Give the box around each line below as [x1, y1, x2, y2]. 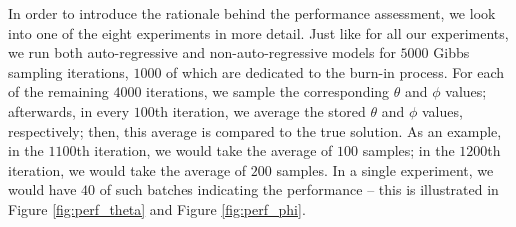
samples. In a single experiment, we [276, 159, 494, 180]
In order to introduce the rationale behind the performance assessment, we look [8, 3, 496, 23]
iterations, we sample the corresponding [146, 81, 390, 102]
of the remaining [8, 81, 109, 102]
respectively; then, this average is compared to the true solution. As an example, [8, 120, 502, 141]
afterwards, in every [8, 100, 130, 121]
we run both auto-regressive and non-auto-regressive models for [8, 42, 396, 63]
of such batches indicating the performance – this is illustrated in [99, 179, 499, 200]
